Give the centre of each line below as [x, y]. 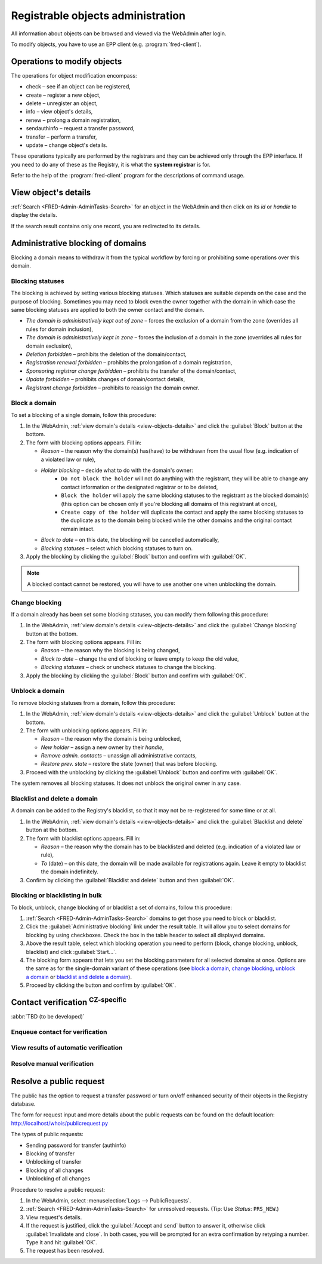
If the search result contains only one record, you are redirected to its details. [106, 226]
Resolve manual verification [52, 1063]
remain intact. [78, 529]
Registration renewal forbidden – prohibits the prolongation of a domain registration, [129, 363]
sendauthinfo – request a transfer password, [80, 128]
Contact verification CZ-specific [69, 1001]
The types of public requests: [47, 1134]
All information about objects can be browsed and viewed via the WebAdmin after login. [119, 33]
